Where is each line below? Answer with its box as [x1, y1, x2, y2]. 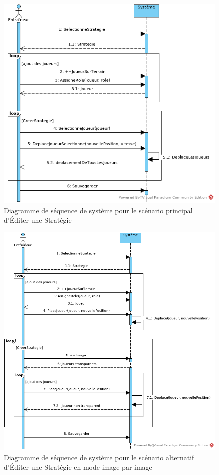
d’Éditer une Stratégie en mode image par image [4, 462, 152, 472]
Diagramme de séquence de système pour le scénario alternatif [4, 452, 194, 462]
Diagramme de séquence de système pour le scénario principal [4, 205, 193, 215]
